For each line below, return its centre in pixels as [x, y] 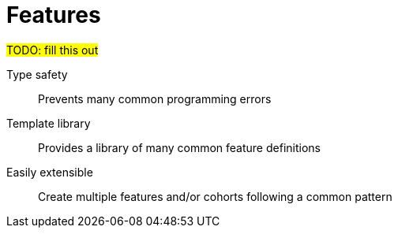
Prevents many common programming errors [155, 98]
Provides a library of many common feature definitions [179, 147]
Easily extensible [50, 172]
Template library [49, 123]
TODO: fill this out [53, 50]
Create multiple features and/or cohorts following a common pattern [215, 196]
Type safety [37, 74]
